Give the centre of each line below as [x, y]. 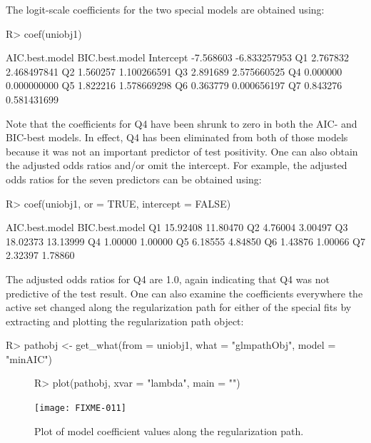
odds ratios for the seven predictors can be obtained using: [134, 179]
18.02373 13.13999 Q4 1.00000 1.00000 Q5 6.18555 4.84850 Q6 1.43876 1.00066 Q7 [185, 241]
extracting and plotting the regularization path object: [125, 321]
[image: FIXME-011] [80, 408]
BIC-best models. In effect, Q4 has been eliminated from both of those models [177, 137]
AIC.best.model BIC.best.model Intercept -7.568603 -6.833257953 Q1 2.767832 [178, 57]
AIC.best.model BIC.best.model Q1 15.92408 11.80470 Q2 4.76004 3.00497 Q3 [177, 227]
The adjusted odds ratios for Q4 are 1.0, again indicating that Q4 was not [168, 279]
